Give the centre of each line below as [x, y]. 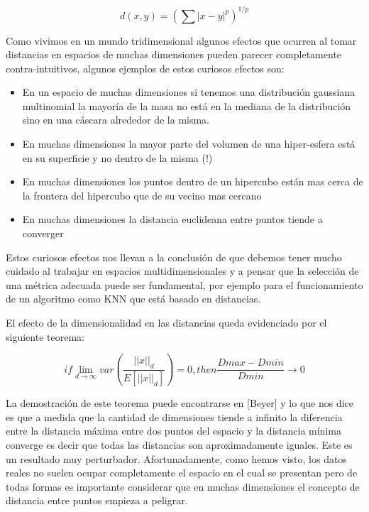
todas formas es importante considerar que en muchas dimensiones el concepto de [183, 486]
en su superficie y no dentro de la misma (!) [117, 157]
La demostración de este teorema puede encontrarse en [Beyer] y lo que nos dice [180, 403]
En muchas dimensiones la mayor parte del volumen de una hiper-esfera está [189, 144]
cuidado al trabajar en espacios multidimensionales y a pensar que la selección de [182, 271]
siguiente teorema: [45, 336]
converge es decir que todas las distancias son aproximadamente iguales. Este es [179, 444]
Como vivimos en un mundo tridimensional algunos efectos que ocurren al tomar [181, 40]
